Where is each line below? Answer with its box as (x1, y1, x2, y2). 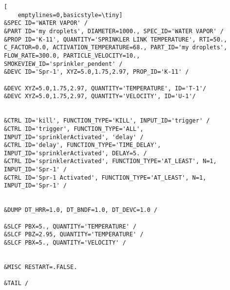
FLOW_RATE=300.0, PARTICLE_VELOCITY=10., (4, 52, 140, 59)
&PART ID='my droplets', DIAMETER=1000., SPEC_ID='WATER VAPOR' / (4, 27, 224, 35)
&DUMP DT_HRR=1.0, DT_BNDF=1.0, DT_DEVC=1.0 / (4, 207, 157, 214)
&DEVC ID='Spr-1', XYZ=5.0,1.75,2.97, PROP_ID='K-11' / (4, 68, 189, 76)
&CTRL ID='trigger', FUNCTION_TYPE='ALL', (4, 125, 144, 132)
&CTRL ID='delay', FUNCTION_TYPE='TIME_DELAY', (4, 142, 161, 149)
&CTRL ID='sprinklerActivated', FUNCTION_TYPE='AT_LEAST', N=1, (4, 158, 217, 165)
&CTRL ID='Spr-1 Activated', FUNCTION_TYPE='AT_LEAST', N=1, (4, 174, 207, 181)
